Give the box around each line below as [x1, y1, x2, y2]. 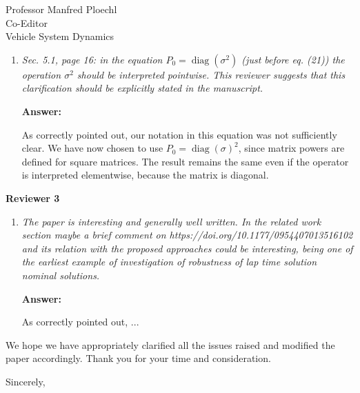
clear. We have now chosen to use [21, 141, 163, 155]
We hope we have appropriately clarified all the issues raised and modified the [6, 337, 335, 352]
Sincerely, [6, 374, 46, 388]
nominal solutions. [21, 268, 100, 282]
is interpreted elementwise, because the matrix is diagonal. [21, 168, 269, 182]
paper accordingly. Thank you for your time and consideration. [6, 351, 271, 365]
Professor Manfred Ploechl [6, 2, 117, 16]
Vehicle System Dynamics [6, 29, 114, 43]
